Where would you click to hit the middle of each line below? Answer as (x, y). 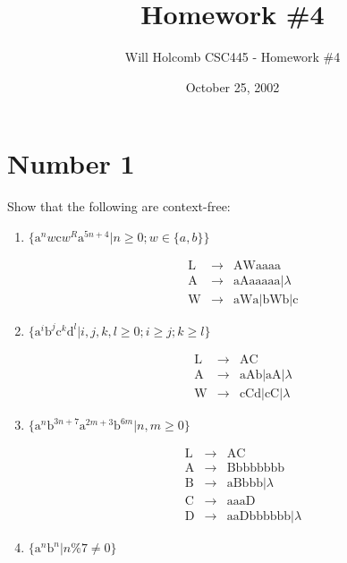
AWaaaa (257, 265)
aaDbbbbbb (259, 517)
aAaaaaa (257, 281)
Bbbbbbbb (256, 469)
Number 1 (71, 163)
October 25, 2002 (233, 86)
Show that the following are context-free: (119, 206)
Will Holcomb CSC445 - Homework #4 (233, 57)
